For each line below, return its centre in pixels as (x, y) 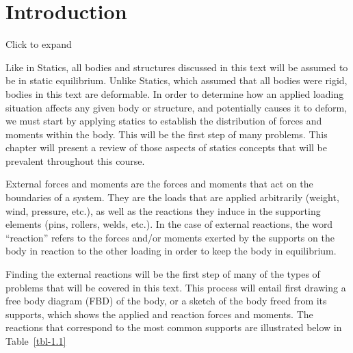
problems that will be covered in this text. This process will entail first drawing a (176, 287)
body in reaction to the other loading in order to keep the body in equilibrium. (171, 251)
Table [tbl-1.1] (36, 341)
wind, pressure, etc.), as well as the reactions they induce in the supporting (163, 210)
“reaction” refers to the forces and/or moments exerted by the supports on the (170, 237)
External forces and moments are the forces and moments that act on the (159, 184)
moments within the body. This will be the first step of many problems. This (167, 134)
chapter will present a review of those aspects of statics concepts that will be (166, 147)
